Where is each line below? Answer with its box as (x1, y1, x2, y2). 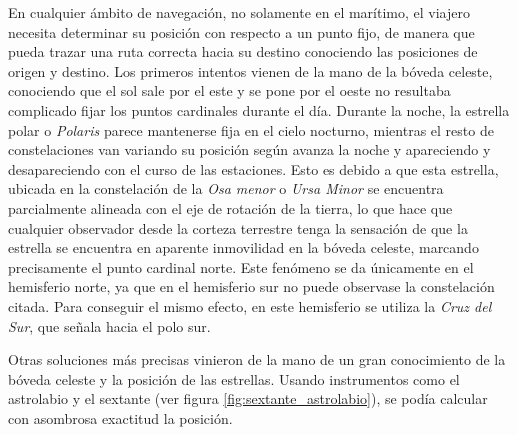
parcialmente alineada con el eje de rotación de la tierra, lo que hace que (8, 197, 453, 218)
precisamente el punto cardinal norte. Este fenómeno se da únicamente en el (8, 256, 474, 277)
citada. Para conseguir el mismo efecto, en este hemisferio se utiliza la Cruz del (8, 295, 492, 316)
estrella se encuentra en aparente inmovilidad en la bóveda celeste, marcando (8, 237, 479, 258)
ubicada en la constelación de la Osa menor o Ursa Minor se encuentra (8, 178, 444, 199)
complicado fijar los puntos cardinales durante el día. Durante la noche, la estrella (8, 99, 510, 120)
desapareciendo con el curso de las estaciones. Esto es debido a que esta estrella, (8, 158, 499, 179)
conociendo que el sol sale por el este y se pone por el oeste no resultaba (8, 80, 451, 101)
